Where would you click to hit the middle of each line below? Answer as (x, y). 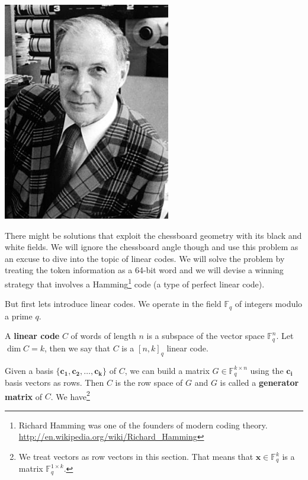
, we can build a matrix (167, 370)
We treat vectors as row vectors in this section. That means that (136, 456)
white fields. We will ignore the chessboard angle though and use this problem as (152, 247)
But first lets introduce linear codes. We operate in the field (113, 304)
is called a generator (259, 382)
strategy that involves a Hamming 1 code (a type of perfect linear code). (135, 283)
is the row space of (149, 382)
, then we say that (77, 348)
